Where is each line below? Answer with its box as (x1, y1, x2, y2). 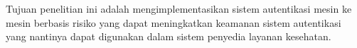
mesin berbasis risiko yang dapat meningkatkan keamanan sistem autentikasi (6, 15, 341, 30)
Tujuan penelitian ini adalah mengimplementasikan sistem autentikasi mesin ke (6, 1, 352, 16)
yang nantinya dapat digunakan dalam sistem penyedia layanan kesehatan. (6, 29, 331, 44)
